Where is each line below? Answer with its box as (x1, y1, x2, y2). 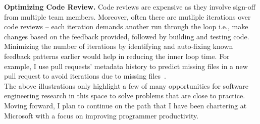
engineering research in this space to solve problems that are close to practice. (4, 90, 245, 101)
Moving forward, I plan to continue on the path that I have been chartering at (4, 100, 247, 110)
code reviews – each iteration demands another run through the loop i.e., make (4, 21, 248, 32)
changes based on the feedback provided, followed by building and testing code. (4, 31, 249, 41)
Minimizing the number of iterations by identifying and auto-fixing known (4, 41, 233, 51)
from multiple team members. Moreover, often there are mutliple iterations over (4, 11, 251, 22)
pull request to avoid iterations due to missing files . (4, 71, 166, 81)
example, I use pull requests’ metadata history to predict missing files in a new (4, 60, 248, 71)
